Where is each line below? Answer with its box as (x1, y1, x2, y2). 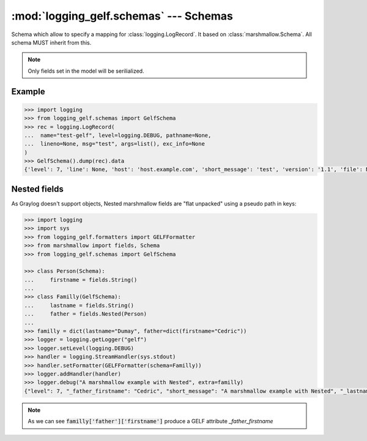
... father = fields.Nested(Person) (24, 311, 147, 317)
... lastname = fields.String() (24, 302, 135, 309)
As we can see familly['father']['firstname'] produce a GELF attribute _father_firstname (28, 418, 273, 425)
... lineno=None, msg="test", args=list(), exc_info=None (24, 141, 205, 147)
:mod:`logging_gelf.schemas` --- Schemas (11, 9, 234, 23)
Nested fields (11, 183, 64, 194)
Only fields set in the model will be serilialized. (28, 67, 144, 75)
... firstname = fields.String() (24, 276, 138, 283)
